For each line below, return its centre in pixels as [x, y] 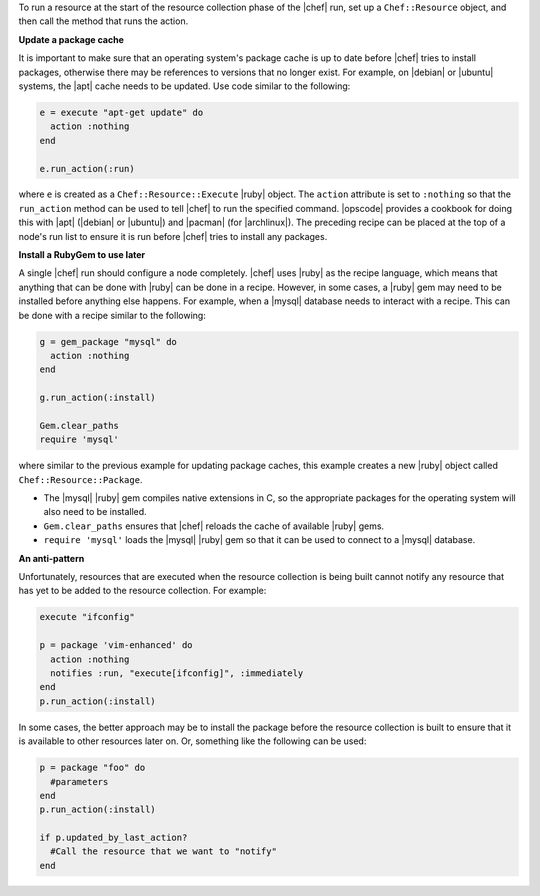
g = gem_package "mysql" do [108, 341]
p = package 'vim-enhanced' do [116, 645]
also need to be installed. [95, 512]
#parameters [79, 781]
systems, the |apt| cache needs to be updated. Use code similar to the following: [184, 86]
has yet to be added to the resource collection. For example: [142, 591]
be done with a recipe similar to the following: [112, 315]
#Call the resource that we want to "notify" [163, 851]
